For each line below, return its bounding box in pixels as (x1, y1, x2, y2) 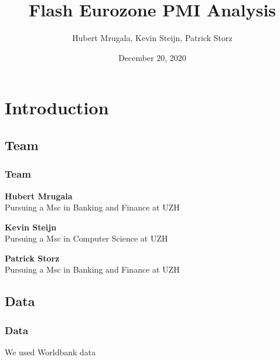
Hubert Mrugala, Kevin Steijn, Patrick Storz (72, 32, 233, 44)
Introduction (5, 96, 109, 120)
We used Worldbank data (5, 346, 96, 358)
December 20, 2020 (118, 51, 186, 63)
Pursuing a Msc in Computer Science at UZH (5, 232, 168, 244)
